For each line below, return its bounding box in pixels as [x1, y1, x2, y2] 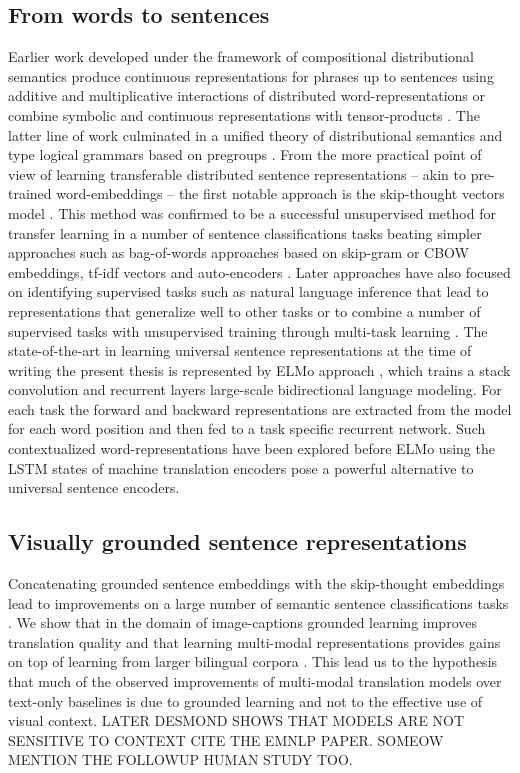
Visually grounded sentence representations [8, 526, 467, 557]
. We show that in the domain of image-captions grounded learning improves [8, 612, 477, 633]
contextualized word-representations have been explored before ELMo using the [8, 438, 495, 459]
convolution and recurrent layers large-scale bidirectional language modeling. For [8, 379, 502, 400]
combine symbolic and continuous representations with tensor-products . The [8, 104, 480, 125]
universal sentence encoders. [8, 477, 180, 498]
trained [8, 183, 52, 204]
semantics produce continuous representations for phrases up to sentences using [8, 65, 494, 86]
